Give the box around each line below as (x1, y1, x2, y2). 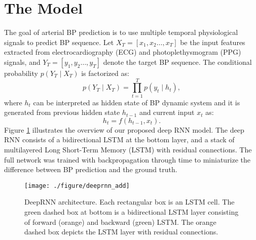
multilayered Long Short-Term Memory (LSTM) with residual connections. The (4, 144, 252, 154)
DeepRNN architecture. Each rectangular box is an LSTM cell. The (24, 196, 235, 207)
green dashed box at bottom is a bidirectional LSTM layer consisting (24, 207, 239, 217)
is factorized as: (81, 67, 129, 78)
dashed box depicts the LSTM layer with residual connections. (24, 226, 218, 237)
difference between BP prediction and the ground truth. (4, 164, 177, 175)
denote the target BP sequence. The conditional (103, 56, 252, 67)
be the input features (180, 36, 245, 47)
